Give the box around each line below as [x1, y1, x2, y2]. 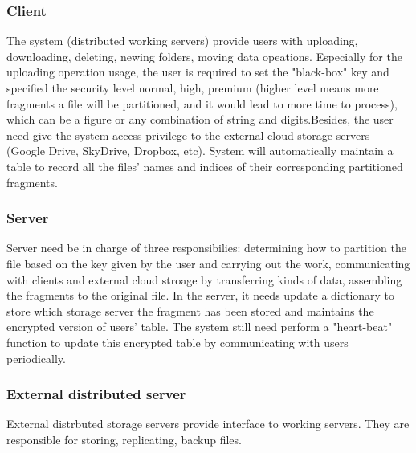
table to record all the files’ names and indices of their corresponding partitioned [6, 157, 403, 174]
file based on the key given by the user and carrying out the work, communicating [6, 255, 410, 271]
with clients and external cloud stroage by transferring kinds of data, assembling [6, 271, 402, 288]
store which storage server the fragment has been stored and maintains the [6, 302, 374, 319]
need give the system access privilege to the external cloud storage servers [6, 126, 370, 143]
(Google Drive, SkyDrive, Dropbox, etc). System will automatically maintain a [6, 142, 394, 159]
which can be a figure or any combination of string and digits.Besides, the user [6, 111, 394, 128]
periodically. [6, 349, 66, 366]
